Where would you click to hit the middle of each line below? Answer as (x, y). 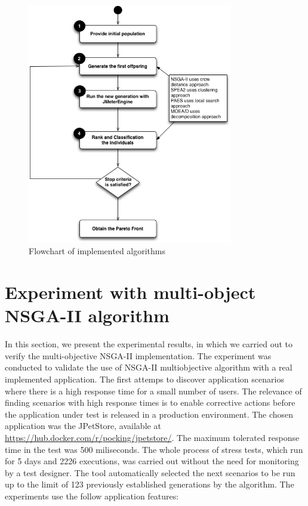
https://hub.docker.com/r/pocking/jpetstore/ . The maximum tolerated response (152, 437)
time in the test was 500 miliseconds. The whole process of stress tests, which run (154, 449)
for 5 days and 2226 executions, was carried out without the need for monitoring (152, 461)
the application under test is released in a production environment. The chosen (149, 414)
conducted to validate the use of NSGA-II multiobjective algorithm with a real (149, 367)
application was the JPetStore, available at (83, 426)
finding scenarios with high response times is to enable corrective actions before (150, 402)
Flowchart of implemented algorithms (97, 251)
